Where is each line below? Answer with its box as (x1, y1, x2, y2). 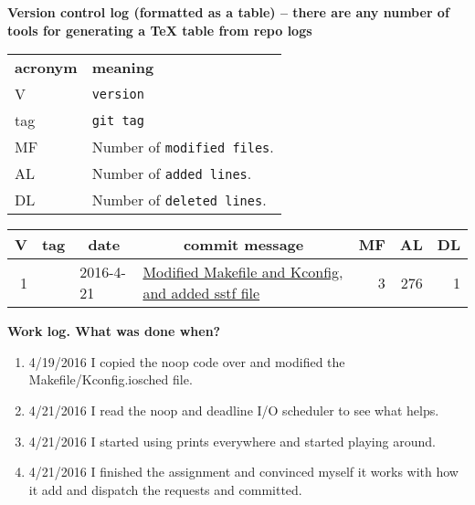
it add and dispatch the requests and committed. (28, 479, 302, 499)
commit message (183, 234, 304, 256)
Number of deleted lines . (91, 189, 267, 211)
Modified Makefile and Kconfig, (142, 261, 343, 283)
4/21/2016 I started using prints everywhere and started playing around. (28, 431, 436, 450)
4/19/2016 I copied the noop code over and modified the (28, 352, 345, 371)
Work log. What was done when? (7, 321, 221, 341)
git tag (91, 112, 144, 128)
